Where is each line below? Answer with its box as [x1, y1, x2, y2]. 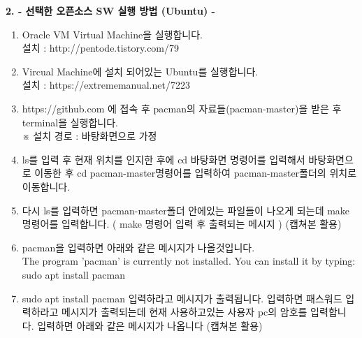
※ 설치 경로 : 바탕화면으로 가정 [22, 128, 157, 143]
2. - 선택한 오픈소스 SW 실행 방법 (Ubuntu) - [6, 3, 215, 17]
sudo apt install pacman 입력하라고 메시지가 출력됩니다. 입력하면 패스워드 [22, 291, 342, 305]
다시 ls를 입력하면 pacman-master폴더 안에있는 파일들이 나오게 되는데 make [22, 203, 350, 217]
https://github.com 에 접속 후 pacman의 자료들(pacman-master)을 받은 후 [22, 101, 342, 115]
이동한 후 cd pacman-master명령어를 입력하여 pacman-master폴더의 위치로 [34, 166, 357, 180]
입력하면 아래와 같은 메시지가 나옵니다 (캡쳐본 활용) [37, 318, 263, 332]
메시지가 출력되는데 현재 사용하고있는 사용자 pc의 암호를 [61, 304, 307, 319]
